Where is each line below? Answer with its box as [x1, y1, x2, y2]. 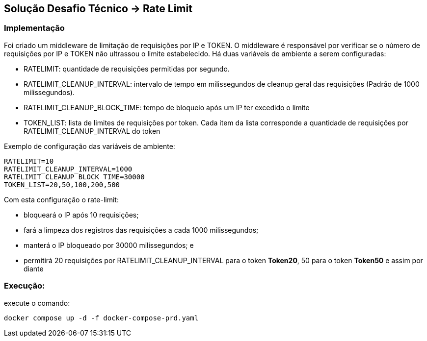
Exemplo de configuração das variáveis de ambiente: [4, 142, 175, 150]
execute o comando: [4, 298, 70, 307]
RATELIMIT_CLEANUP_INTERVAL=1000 [4, 165, 133, 173]
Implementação [4, 23, 65, 33]
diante [24, 264, 44, 273]
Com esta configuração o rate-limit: [4, 195, 119, 204]
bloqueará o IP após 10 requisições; [24, 210, 139, 219]
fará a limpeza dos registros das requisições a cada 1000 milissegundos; [24, 225, 259, 234]
